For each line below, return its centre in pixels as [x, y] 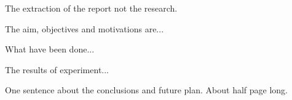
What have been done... [50, 49]
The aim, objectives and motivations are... [85, 28]
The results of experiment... [57, 69]
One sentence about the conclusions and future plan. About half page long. [146, 90]
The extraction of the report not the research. [91, 8]
